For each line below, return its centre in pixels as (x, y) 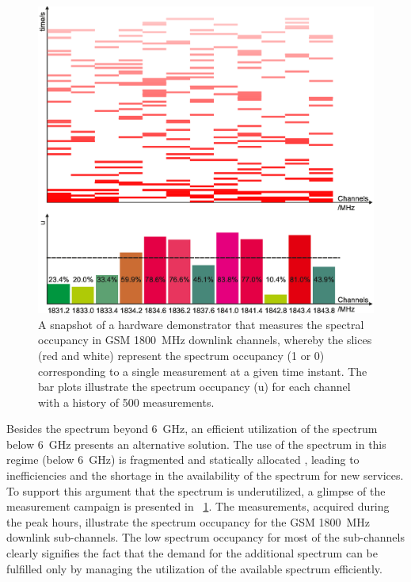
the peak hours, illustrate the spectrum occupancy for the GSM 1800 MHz (188, 521)
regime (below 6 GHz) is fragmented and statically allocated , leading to (183, 459)
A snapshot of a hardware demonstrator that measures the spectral (201, 324)
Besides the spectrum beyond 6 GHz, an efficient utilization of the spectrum (192, 429)
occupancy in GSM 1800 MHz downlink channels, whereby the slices (205, 340)
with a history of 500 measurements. (126, 402)
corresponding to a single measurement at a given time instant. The (203, 371)
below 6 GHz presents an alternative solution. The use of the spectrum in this (196, 444)
